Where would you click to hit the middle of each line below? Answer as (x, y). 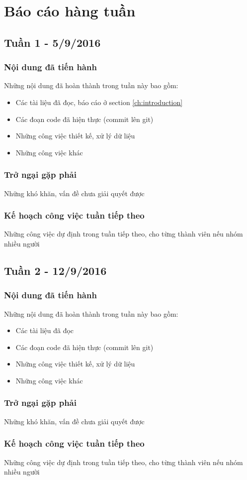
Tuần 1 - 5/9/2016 (52, 42)
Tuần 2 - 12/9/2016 (55, 270)
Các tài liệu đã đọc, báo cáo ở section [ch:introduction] (99, 102)
